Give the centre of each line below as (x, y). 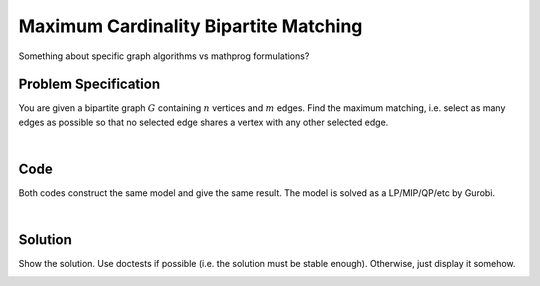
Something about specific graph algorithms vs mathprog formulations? (164, 56)
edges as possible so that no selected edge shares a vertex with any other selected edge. (203, 122)
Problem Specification (89, 84)
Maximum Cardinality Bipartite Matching (190, 26)
